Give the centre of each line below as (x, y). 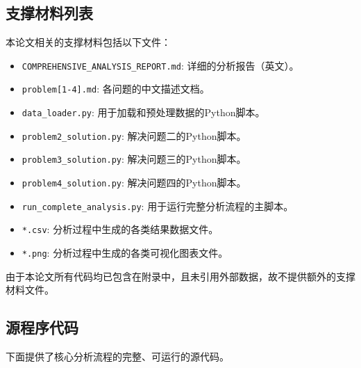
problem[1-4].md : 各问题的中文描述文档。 (116, 89)
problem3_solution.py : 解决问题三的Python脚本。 (134, 159)
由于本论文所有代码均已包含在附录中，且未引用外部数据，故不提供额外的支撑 (180, 276)
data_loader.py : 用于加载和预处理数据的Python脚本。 (143, 112)
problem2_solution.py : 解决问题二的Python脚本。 (134, 135)
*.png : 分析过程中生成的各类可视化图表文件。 (125, 253)
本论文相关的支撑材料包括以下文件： (88, 42)
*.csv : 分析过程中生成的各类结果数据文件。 (120, 229)
